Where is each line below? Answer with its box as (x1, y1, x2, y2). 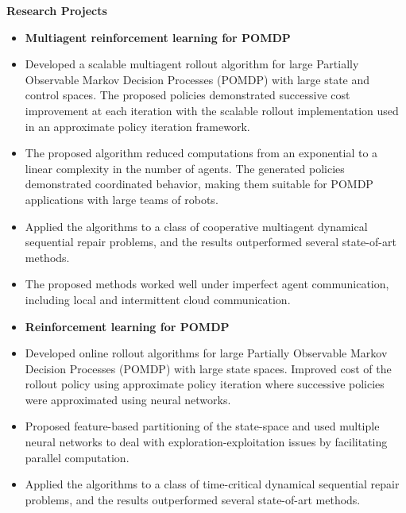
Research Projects (6, 2, 107, 18)
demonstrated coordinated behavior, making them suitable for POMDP (25, 175, 373, 192)
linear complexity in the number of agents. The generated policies (25, 160, 345, 176)
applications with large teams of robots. (25, 191, 218, 207)
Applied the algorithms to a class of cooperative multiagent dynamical (25, 218, 368, 234)
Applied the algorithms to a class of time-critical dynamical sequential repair (25, 476, 400, 492)
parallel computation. (25, 449, 130, 465)
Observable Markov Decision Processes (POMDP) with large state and (25, 71, 370, 87)
